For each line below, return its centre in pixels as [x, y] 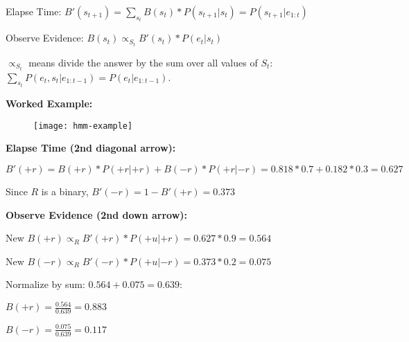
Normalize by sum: [45, 284]
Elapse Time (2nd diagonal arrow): [91, 148]
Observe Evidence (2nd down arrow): [97, 214]
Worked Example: [49, 103]
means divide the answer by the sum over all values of [143, 62]
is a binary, [65, 191]
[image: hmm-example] [83, 126]
